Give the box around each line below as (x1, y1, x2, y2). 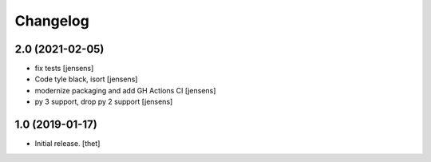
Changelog (14, 12, 89, 30)
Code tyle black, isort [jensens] (34, 74, 138, 84)
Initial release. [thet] (34, 139, 101, 148)
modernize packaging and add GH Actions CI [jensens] (34, 85, 216, 95)
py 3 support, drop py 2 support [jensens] (34, 97, 173, 107)
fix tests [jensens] (34, 64, 94, 73)
